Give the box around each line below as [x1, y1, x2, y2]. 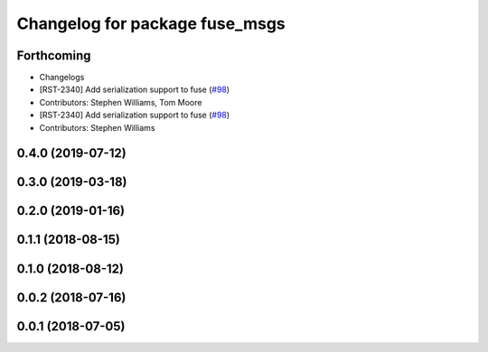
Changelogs [39, 72, 85, 83]
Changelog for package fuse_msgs [16, 14, 286, 33]
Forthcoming [16, 48, 91, 63]
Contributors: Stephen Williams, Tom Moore [39, 97, 202, 107]
